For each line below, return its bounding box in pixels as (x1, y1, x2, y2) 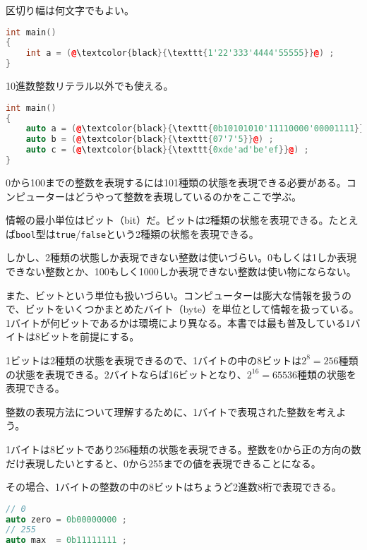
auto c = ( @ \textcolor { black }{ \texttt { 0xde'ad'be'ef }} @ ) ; (25, 145, 309, 155)
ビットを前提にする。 (40, 329, 140, 344)
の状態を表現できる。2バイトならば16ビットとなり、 (6, 366, 247, 381)
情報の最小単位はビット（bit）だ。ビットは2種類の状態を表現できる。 (6, 213, 329, 227)
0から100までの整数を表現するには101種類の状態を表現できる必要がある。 (6, 174, 347, 189)
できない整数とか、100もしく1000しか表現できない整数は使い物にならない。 (6, 263, 356, 278)
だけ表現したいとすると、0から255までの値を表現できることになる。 (6, 455, 321, 470)
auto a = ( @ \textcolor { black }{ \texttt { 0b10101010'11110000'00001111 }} (25, 124, 365, 134)
